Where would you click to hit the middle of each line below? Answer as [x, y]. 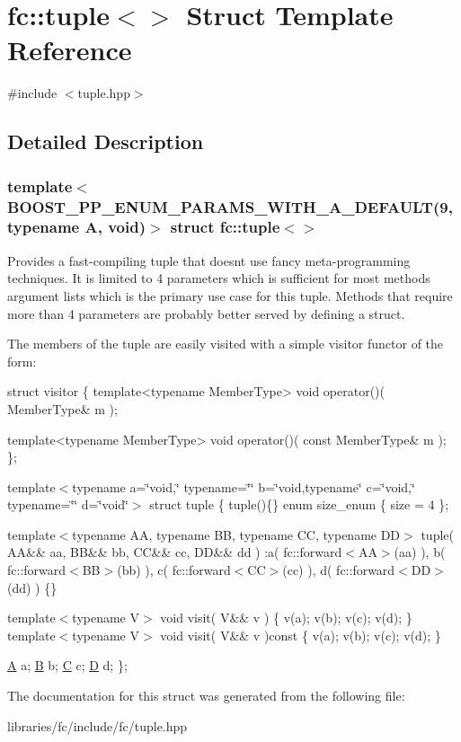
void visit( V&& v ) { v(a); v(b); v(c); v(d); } [286, 618]
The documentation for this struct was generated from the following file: [206, 696]
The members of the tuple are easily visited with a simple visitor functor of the [226, 344]
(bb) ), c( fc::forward [174, 570]
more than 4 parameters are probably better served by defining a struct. [206, 313]
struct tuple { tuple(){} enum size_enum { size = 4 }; [299, 504]
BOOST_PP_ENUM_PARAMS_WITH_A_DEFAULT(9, [230, 206]
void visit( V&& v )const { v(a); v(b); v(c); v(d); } [301, 635]
